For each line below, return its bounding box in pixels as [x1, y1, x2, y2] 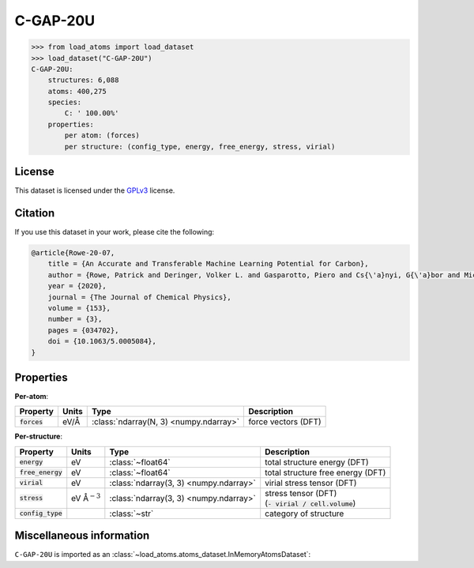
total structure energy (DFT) [265, 457, 369, 468]
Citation [14, 206, 55, 220]
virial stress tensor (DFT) [265, 477, 357, 488]
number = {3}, [47, 314, 103, 324]
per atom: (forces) [64, 131, 140, 140]
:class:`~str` [109, 508, 154, 519]
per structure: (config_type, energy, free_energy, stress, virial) [64, 142, 336, 151]
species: [47, 98, 82, 107]
